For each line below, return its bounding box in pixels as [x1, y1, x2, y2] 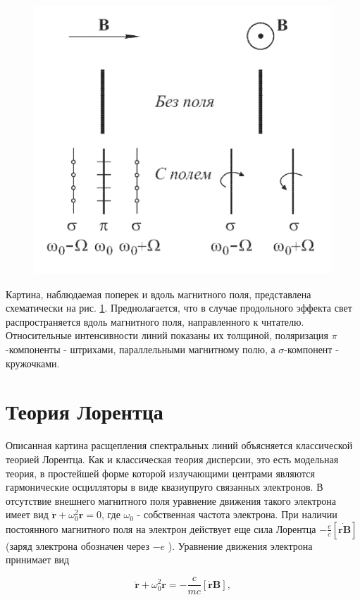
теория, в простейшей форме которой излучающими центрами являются [6, 465, 315, 480]
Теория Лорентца [6, 397, 163, 426]
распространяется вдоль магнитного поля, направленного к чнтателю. [6, 314, 304, 329]
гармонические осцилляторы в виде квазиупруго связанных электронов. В [6, 479, 323, 494]
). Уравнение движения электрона [168, 538, 313, 553]
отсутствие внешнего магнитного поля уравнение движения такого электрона [6, 493, 336, 508]
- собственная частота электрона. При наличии [137, 507, 337, 522]
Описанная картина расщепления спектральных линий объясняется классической [6, 438, 353, 453]
